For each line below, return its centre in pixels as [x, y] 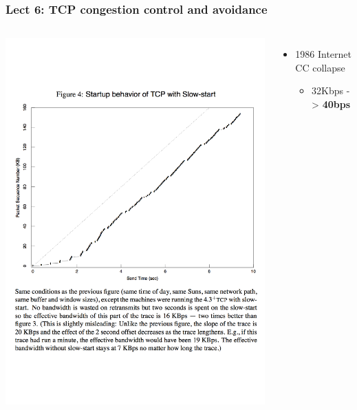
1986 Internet [324, 54]
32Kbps [328, 90]
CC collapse [320, 67]
